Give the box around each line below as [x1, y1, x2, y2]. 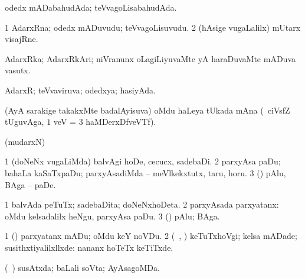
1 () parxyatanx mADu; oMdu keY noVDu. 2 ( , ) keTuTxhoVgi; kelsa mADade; [5, 229, 297, 242]
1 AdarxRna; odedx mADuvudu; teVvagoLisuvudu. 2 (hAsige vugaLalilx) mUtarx [5, 21, 301, 33]
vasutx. [5, 64, 31, 76]
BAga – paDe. [5, 178, 56, 190]
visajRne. [5, 33, 38, 45]
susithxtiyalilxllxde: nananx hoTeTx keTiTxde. [5, 241, 173, 253]
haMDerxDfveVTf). [86, 115, 156, 128]
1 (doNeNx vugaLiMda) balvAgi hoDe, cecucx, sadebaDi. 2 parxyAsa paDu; [5, 155, 281, 167]
